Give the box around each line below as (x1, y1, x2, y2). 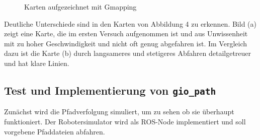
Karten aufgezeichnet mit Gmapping (24, 2, 137, 12)
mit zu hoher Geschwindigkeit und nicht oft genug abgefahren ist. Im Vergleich (4, 38, 247, 48)
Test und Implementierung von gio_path (4, 82, 216, 98)
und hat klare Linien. (4, 57, 69, 68)
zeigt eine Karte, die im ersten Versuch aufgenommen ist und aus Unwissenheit (4, 28, 248, 39)
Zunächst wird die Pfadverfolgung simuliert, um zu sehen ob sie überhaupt (4, 106, 234, 117)
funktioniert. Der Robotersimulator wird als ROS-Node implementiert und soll (4, 116, 246, 126)
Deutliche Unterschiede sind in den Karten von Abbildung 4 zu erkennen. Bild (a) (4, 18, 256, 29)
